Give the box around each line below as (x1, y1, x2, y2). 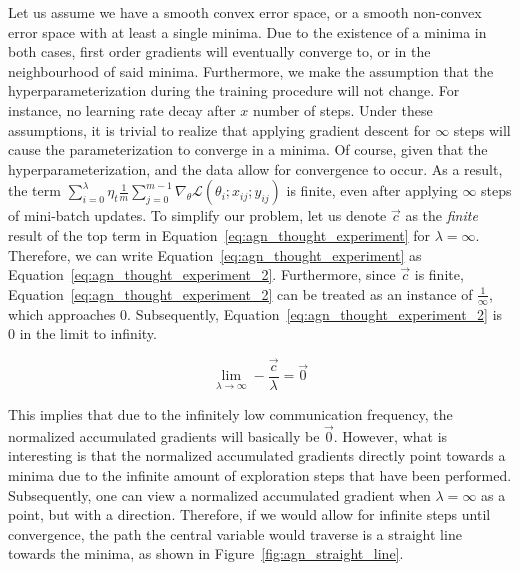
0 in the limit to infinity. (8, 323, 157, 344)
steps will (453, 119, 511, 140)
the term (8, 180, 61, 201)
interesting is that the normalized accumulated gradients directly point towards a (8, 445, 506, 466)
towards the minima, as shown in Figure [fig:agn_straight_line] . (8, 543, 404, 564)
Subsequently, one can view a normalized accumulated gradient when (8, 484, 431, 505)
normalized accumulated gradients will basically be (8, 425, 320, 446)
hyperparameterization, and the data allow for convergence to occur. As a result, (8, 158, 503, 179)
